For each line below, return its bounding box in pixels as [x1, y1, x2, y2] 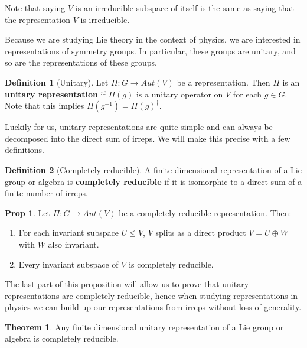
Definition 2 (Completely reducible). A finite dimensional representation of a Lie [5, 163, 302, 175]
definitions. [5, 144, 44, 156]
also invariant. [48, 238, 99, 250]
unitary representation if [5, 87, 106, 100]
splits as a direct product [155, 226, 246, 239]
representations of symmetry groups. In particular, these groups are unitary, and [5, 44, 296, 57]
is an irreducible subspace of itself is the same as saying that [75, 2, 294, 14]
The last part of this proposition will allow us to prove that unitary [5, 278, 249, 290]
